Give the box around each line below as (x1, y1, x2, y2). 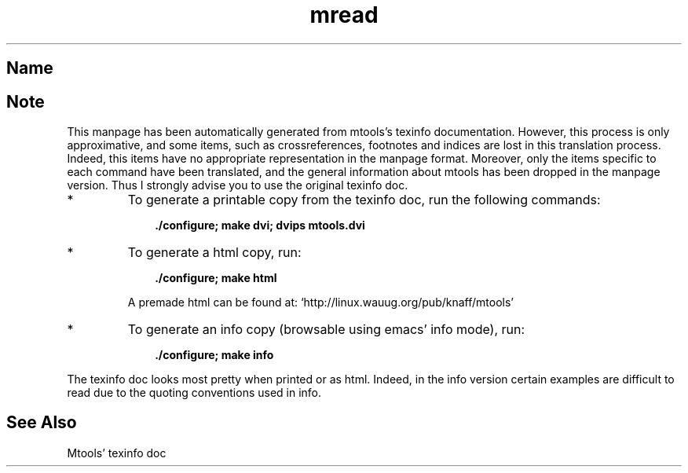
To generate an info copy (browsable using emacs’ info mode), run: (127, 321, 525, 338)
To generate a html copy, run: (127, 244, 302, 261)
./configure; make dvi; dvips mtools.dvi (155, 218, 365, 233)
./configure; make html (155, 271, 277, 285)
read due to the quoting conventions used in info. (67, 386, 322, 400)
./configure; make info (155, 348, 274, 362)
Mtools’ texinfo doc (67, 445, 167, 460)
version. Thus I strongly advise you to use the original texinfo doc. (67, 178, 408, 192)
